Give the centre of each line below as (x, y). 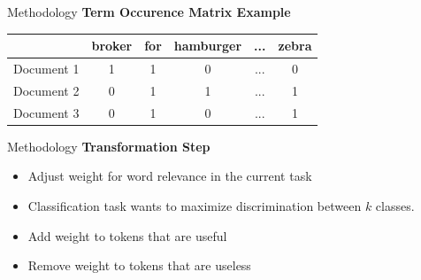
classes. (395, 205)
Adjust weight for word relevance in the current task (170, 176)
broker (112, 46)
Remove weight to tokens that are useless (139, 265)
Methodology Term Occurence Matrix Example (149, 12)
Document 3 (46, 112)
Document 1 (46, 68)
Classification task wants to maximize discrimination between (195, 205)
